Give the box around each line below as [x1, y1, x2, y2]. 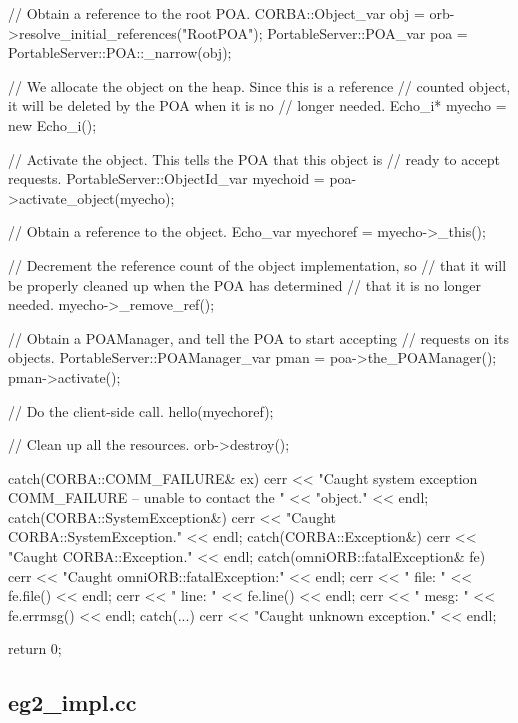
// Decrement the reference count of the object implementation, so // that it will [8, 254, 507, 275]
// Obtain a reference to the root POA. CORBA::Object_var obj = [8, 3, 425, 23]
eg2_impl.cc [8, 687, 137, 718]
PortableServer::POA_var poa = [267, 22, 468, 43]
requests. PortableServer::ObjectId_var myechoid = [8, 168, 325, 189]
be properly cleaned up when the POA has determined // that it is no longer [8, 274, 482, 295]
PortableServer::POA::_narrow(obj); [8, 42, 232, 63]
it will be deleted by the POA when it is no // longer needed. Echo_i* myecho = [8, 95, 507, 116]
